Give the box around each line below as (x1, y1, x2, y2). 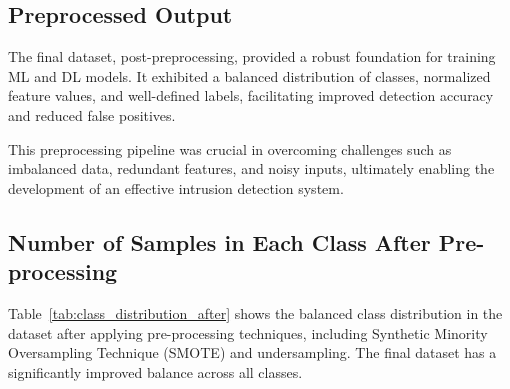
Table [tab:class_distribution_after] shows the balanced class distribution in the (8, 302, 503, 323)
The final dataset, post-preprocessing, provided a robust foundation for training (8, 46, 496, 67)
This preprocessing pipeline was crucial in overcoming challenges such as (8, 138, 452, 159)
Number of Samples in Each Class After (8, 226, 431, 257)
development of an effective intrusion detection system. (8, 177, 344, 198)
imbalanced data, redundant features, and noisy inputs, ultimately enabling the (8, 158, 495, 179)
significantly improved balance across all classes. (8, 361, 303, 382)
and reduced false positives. (8, 104, 176, 125)
